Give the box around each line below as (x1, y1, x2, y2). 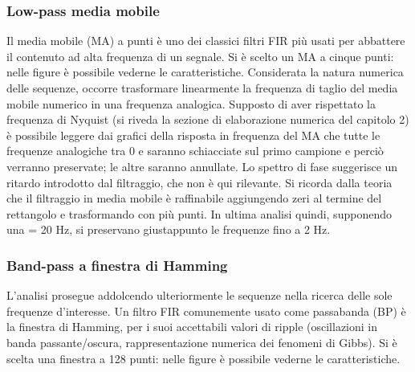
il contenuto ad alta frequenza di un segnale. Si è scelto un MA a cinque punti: (6, 47, 394, 64)
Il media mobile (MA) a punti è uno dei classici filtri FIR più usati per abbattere (6, 32, 405, 49)
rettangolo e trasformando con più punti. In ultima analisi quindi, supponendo (6, 205, 392, 222)
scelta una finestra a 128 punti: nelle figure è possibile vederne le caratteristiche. (6, 350, 401, 366)
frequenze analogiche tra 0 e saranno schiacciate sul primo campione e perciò (6, 142, 384, 159)
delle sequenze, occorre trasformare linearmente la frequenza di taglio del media (6, 80, 398, 96)
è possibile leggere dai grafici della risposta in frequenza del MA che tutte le (6, 126, 380, 143)
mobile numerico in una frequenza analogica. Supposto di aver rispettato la (6, 95, 376, 112)
